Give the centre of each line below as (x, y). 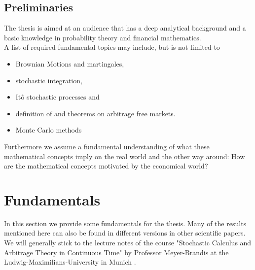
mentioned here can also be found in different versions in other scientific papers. (125, 233)
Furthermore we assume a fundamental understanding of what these (107, 146)
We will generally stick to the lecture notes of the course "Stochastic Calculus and (128, 243)
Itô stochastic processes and (57, 97)
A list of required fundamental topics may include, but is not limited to (112, 47)
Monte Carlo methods (49, 130)
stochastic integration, (49, 80)
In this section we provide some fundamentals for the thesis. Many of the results (125, 223)
